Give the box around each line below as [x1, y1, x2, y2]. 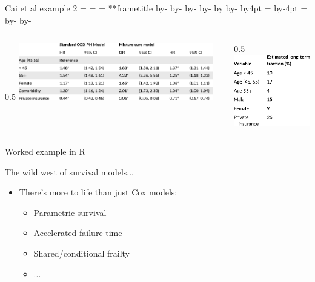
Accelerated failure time [33, 226, 122, 239]
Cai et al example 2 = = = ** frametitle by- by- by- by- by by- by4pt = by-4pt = [5, 2, 308, 14]
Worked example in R [5, 145, 85, 158]
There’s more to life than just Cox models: [19, 186, 177, 198]
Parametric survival [33, 206, 107, 218]
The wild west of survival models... [5, 165, 134, 178]
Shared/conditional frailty [33, 247, 130, 259]
